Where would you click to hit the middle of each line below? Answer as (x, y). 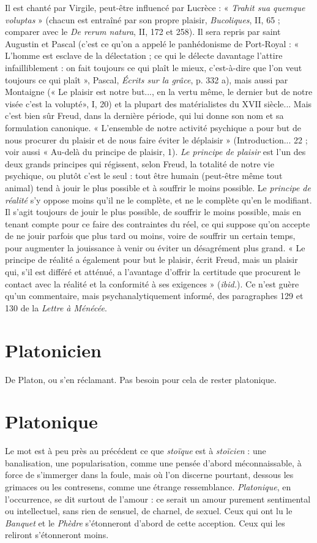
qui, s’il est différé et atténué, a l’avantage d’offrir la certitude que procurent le (153, 272)
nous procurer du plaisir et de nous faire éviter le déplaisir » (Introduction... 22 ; (156, 139)
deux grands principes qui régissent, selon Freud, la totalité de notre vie (140, 163)
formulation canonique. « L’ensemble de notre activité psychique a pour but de (153, 127)
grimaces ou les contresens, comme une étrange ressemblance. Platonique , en (148, 487)
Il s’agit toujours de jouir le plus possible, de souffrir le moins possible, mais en (153, 212)
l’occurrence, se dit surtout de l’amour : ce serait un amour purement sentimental (158, 499)
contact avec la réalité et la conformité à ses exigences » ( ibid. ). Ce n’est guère (152, 283)
